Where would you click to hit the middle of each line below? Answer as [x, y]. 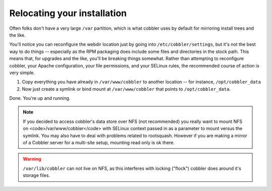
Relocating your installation [68, 13]
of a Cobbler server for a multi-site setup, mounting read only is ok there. [99, 143]
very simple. [22, 73]
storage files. [37, 175]
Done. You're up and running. [40, 98]
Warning [32, 159]
